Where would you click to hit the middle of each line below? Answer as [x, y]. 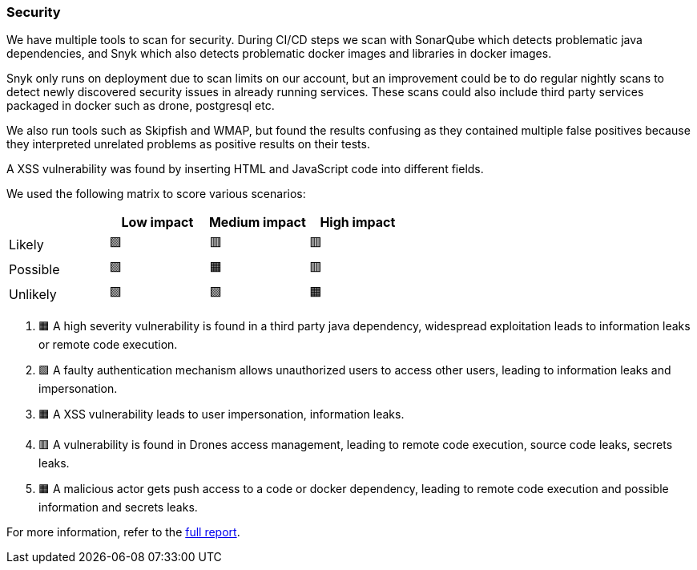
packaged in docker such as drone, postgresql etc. [141, 106]
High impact [358, 222]
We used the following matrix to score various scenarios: [156, 194]
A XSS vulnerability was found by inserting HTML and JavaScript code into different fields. [245, 169]
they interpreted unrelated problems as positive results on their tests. [188, 144]
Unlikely [33, 294]
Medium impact [257, 222]
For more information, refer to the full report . [123, 532]
